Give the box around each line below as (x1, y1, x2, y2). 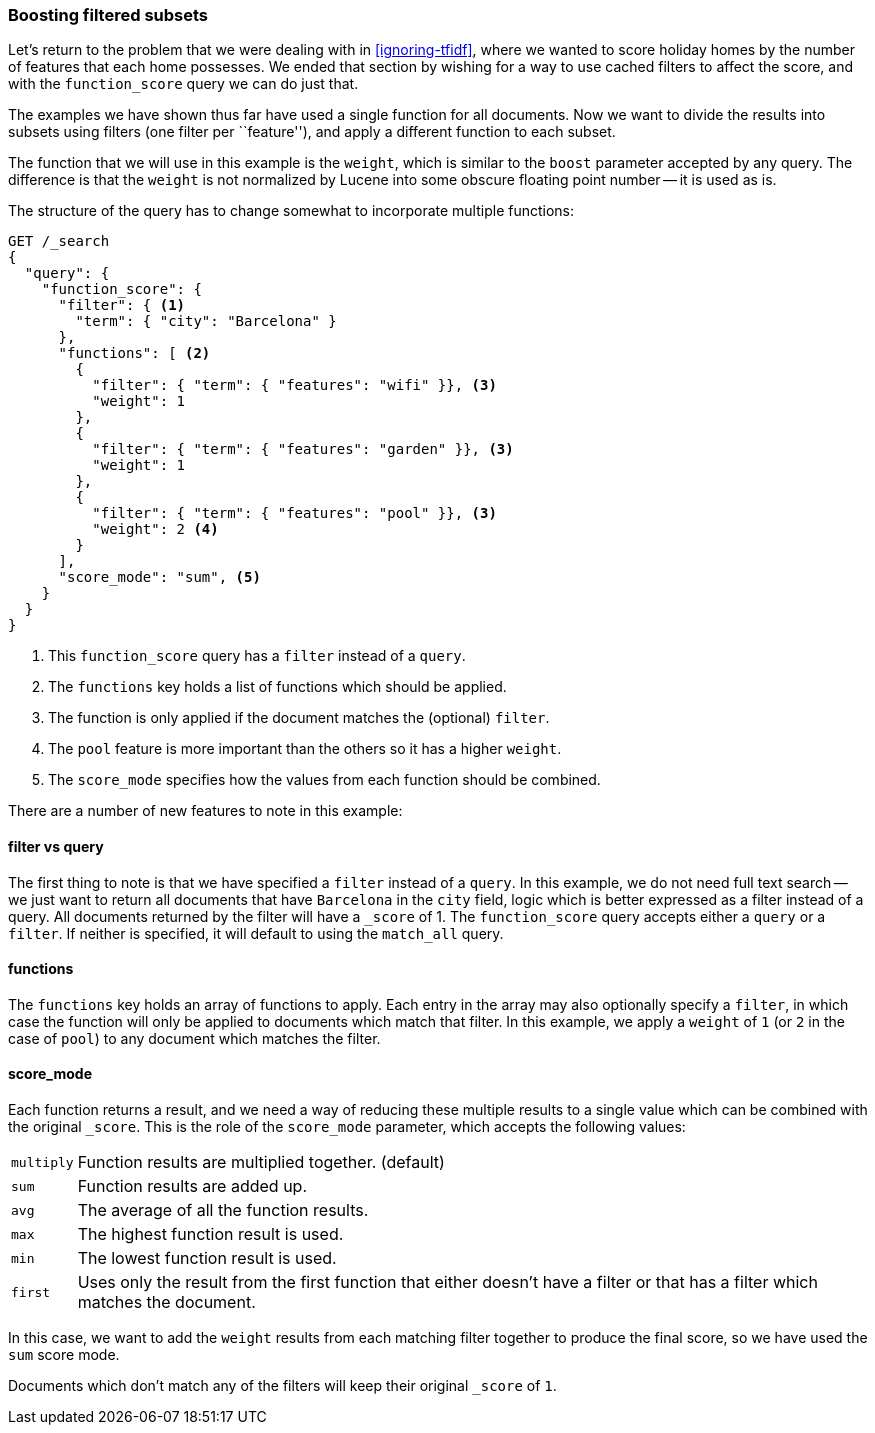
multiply (11, 1154, 74, 1170)
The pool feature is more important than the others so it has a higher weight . (48, 740, 562, 758)
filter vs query (8, 837, 104, 855)
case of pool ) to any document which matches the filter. (8, 1029, 381, 1047)
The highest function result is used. (77, 1224, 344, 1245)
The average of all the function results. (77, 1200, 369, 1221)
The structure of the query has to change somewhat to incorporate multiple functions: (8, 202, 575, 220)
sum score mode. (8, 1346, 120, 1364)
